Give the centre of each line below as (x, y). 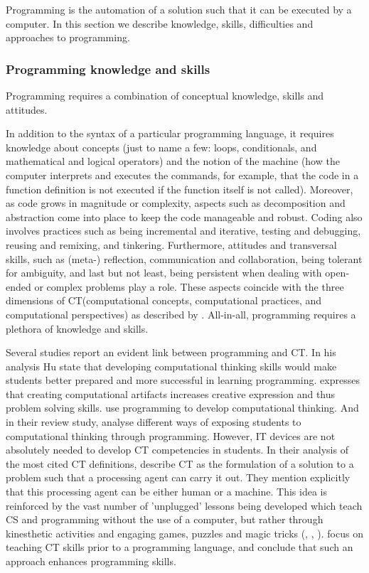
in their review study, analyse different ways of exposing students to (154, 422)
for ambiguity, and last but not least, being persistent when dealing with (164, 273)
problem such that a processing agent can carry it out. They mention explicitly (178, 477)
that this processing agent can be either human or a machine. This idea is (166, 492)
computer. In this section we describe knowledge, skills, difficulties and (160, 23)
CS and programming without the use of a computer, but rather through (165, 519)
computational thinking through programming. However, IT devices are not (171, 435)
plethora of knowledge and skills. (77, 328)
